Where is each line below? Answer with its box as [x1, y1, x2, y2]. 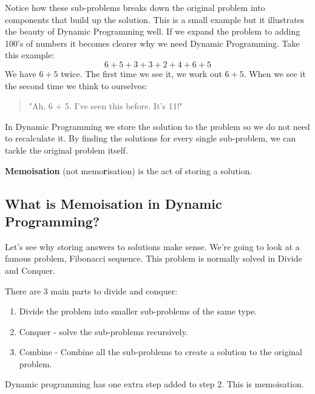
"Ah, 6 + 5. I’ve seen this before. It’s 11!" [29, 100, 183, 112]
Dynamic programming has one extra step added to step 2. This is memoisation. [5, 378, 304, 390]
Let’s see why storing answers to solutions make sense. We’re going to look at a [5, 240, 300, 253]
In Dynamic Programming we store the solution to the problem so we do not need [5, 120, 310, 132]
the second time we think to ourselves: [5, 79, 147, 92]
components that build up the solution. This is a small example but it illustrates [5, 13, 305, 25]
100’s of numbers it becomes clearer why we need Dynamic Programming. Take [5, 36, 300, 49]
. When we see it [243, 67, 306, 80]
